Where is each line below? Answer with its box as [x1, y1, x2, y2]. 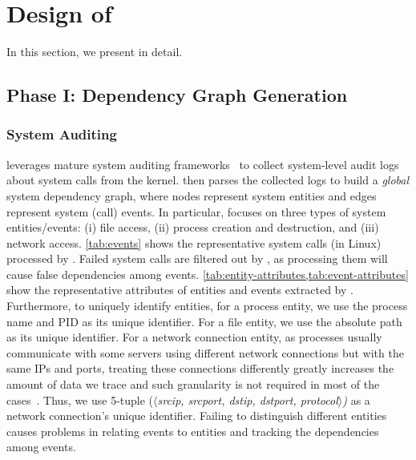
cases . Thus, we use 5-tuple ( [6, 391, 154, 408]
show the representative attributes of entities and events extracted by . [6, 281, 353, 298]
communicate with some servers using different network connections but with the [6, 344, 404, 361]
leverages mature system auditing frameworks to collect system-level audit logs [6, 155, 399, 172]
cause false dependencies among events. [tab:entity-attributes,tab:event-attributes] [6, 265, 409, 282]
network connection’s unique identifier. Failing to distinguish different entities [6, 407, 387, 424]
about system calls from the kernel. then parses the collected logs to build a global [6, 171, 410, 188]
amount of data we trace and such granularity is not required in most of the [6, 376, 380, 393]
